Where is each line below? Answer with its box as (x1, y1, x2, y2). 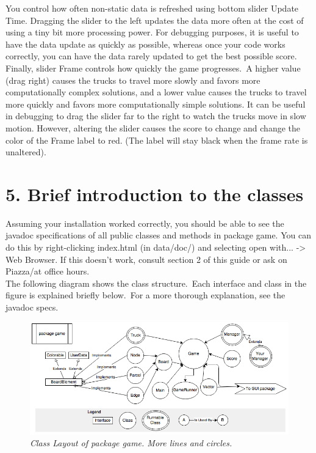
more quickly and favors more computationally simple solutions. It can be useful (5, 97, 306, 110)
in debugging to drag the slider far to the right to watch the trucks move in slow (5, 109, 306, 122)
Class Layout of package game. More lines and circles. (30, 436, 232, 449)
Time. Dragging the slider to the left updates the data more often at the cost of (5, 13, 304, 26)
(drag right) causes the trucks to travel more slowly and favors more (5, 73, 260, 86)
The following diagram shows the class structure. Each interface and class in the (5, 276, 307, 289)
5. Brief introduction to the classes (5, 181, 304, 206)
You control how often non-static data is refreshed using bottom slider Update (5, 2, 299, 14)
